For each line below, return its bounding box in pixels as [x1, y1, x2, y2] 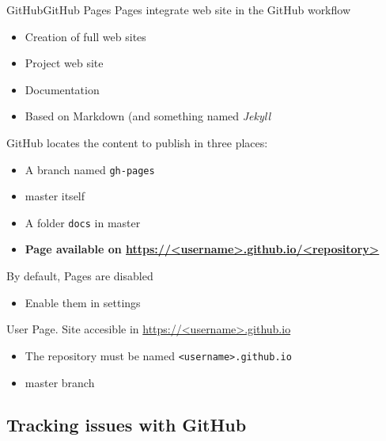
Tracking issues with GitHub [6, 412, 247, 437]
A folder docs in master [25, 214, 141, 230]
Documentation [25, 81, 100, 97]
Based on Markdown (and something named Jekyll [25, 108, 271, 124]
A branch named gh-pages [25, 161, 155, 177]
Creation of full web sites [25, 28, 146, 44]
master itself [25, 188, 85, 204]
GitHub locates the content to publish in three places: [6, 134, 268, 150]
